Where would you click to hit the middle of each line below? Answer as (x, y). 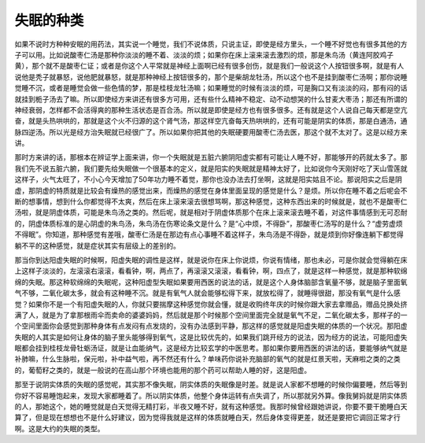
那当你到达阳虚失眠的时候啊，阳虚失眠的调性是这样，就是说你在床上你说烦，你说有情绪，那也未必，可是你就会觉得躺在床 (211, 260)
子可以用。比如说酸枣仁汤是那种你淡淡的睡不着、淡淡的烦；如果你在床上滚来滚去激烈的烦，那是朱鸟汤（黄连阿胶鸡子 (204, 54)
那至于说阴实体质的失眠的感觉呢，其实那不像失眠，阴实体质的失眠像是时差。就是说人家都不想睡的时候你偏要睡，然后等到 (211, 385)
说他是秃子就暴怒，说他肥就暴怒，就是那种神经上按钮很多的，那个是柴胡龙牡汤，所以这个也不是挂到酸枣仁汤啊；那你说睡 (211, 77)
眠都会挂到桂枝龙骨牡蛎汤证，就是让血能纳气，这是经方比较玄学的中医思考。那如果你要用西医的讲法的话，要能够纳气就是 (211, 348)
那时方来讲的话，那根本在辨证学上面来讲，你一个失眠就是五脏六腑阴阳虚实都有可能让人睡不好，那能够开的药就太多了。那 (211, 157)
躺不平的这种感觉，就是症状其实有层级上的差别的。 (97, 245)
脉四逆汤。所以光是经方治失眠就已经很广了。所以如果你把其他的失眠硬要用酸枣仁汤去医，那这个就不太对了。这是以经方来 (211, 132)
